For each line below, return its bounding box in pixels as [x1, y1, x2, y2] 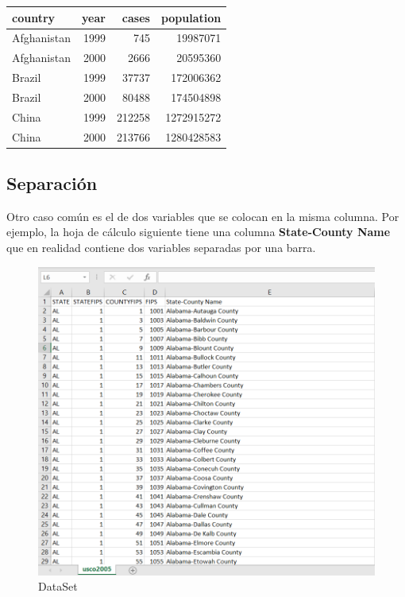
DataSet [38, 578, 78, 595]
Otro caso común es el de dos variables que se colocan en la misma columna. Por [6, 207, 399, 224]
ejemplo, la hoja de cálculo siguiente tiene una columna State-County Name [6, 223, 391, 240]
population [160, 9, 222, 25]
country [12, 9, 56, 25]
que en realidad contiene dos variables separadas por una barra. [6, 239, 316, 256]
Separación [6, 171, 98, 196]
